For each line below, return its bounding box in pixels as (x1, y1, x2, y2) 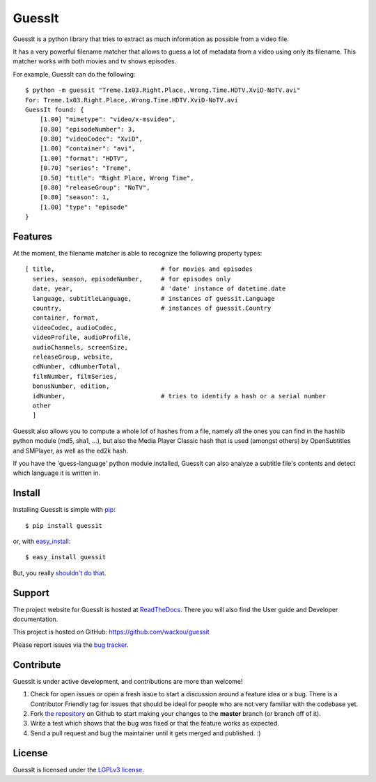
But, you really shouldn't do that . (13, 568, 107, 577)
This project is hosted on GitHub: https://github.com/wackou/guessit (13, 627, 210, 636)
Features (13, 230, 52, 242)
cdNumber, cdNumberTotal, (32, 363, 121, 370)
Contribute (13, 659, 61, 671)
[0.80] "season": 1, (39, 194, 110, 201)
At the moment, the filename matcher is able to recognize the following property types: (13, 249, 263, 258)
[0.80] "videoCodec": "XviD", (39, 135, 143, 143)
